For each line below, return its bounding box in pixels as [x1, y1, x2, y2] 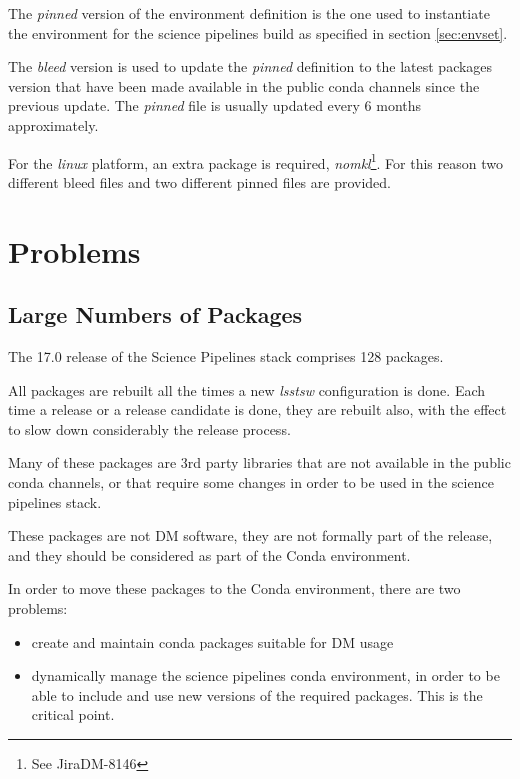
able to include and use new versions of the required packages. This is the [31, 684, 483, 705]
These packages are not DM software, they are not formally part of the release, [8, 525, 493, 546]
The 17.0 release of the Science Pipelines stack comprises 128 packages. [8, 345, 444, 366]
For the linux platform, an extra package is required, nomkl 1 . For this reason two [8, 149, 503, 173]
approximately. [8, 114, 99, 135]
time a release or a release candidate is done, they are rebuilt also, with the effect [8, 399, 507, 420]
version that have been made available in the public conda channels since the [8, 75, 480, 96]
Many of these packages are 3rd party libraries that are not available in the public [8, 452, 511, 473]
